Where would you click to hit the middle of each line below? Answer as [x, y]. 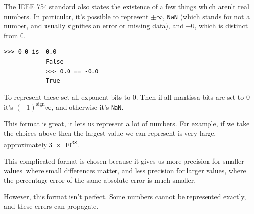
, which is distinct [221, 26]
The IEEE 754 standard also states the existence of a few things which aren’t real [127, 6]
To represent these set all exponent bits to [67, 97]
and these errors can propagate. [51, 206]
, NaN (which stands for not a [206, 16]
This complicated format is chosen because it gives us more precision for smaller [124, 161]
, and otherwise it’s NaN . [88, 107]
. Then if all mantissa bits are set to [190, 97]
